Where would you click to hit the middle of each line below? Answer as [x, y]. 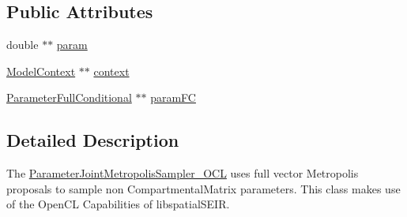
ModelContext [41, 71]
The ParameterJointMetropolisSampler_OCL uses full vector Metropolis [183, 173]
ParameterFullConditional [69, 97]
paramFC [173, 97]
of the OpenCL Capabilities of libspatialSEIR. [118, 204]
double [23, 45]
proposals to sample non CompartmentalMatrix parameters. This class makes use [203, 188]
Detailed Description [93, 140]
